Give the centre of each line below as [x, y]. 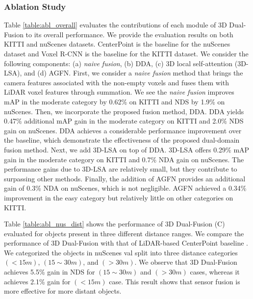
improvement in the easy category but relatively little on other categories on [119, 197]
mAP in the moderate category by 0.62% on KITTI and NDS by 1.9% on [114, 101]
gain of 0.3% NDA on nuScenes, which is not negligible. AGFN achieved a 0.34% [125, 188]
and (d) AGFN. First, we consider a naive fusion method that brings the [134, 73]
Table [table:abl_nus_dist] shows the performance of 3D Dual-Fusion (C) [114, 224]
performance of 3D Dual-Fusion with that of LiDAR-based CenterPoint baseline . [126, 243]
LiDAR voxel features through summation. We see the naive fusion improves [119, 92]
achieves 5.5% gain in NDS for [50, 272]
